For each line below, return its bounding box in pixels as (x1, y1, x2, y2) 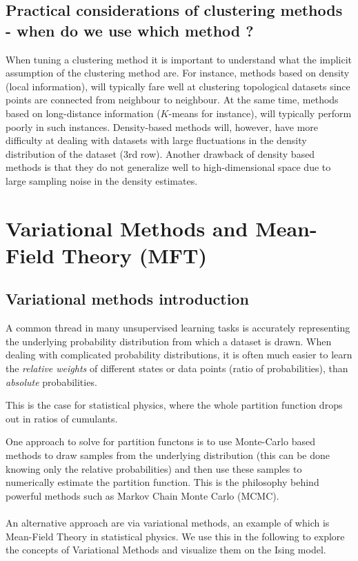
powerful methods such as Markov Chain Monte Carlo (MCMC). (6, 488, 279, 502)
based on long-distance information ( (6, 105, 161, 120)
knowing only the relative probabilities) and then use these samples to (6, 461, 302, 476)
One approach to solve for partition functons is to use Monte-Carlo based (6, 434, 315, 449)
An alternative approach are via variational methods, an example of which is (6, 516, 330, 530)
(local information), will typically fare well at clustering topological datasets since (6, 79, 350, 93)
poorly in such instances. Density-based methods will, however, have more (6, 119, 319, 134)
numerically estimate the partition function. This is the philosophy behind (6, 475, 319, 489)
